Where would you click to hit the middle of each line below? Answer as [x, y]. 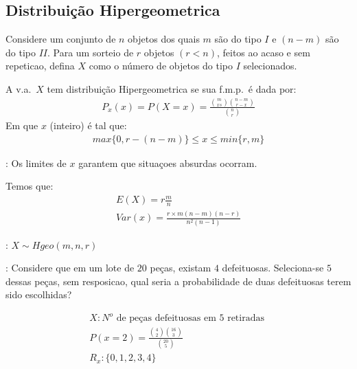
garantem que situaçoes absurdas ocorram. [168, 163]
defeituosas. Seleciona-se [273, 268]
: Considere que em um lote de [70, 268]
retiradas [246, 318]
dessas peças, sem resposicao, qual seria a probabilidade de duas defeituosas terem [178, 281]
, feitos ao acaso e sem [263, 52]
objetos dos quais [164, 39]
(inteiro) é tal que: [88, 125]
